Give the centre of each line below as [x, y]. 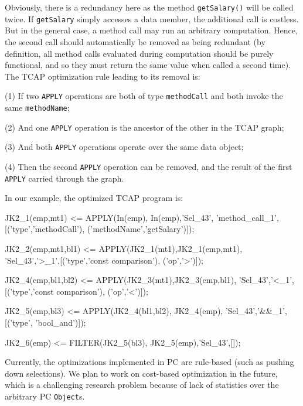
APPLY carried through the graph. [64, 178]
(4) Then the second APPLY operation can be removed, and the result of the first [149, 166]
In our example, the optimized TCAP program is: [94, 198]
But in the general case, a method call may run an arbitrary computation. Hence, [151, 30]
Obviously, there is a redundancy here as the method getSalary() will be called [149, 7]
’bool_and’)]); [61, 322]
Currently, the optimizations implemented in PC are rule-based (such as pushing [149, 362]
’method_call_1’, [247, 217]
